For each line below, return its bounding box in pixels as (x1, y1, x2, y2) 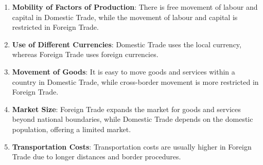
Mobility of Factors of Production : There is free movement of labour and (12, 2, 258, 12)
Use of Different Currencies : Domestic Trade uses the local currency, (12, 39, 241, 49)
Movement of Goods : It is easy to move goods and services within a (12, 66, 235, 77)
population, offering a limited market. (12, 123, 131, 134)
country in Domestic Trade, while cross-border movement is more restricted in (12, 76, 259, 87)
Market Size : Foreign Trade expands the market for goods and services (12, 103, 241, 114)
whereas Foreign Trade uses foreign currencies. (12, 49, 159, 60)
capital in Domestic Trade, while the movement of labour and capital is (12, 11, 238, 22)
